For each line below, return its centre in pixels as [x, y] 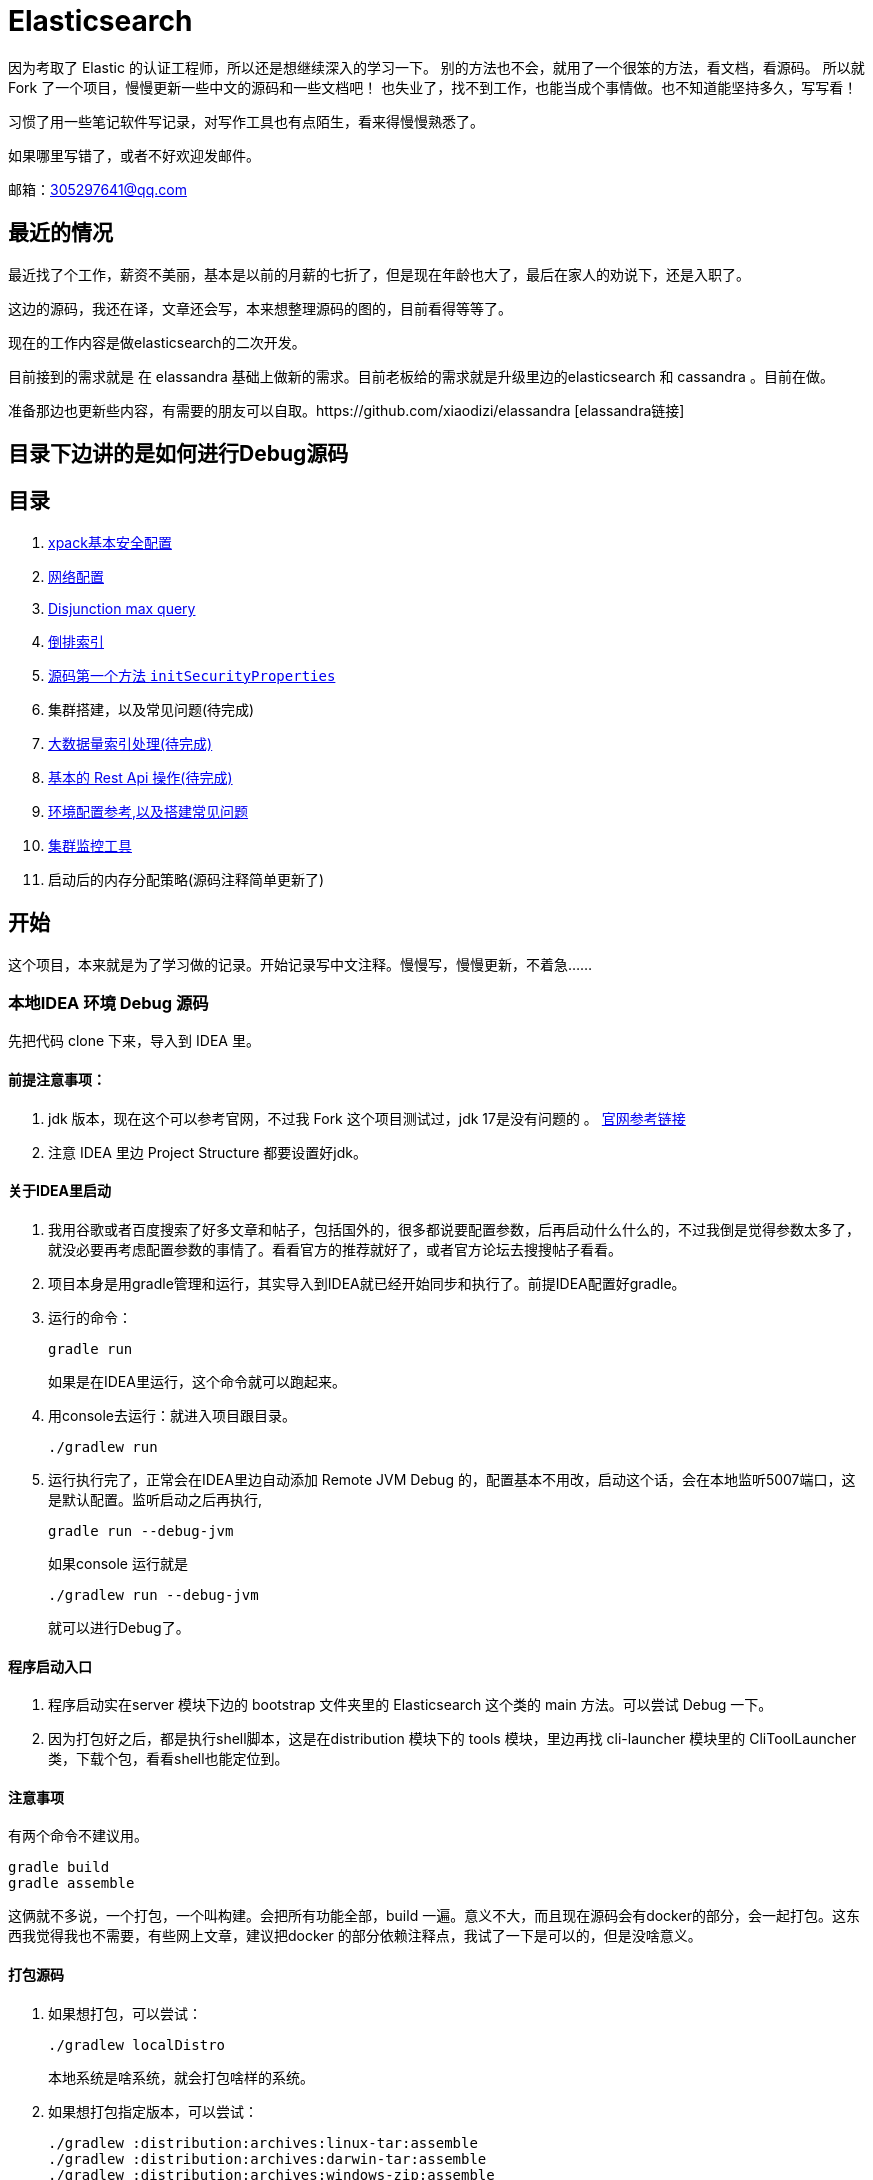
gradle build [59, 1867]
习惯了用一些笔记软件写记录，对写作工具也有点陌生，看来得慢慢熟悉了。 [246, 121]
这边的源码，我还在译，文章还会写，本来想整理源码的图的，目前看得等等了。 [260, 308]
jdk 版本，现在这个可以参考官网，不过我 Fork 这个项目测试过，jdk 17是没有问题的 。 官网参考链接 [367, 1118]
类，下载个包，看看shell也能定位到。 [168, 1759]
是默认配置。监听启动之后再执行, [155, 1499]
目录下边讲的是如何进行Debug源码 [178, 454]
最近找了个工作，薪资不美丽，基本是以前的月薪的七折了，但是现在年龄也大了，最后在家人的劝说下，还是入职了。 [379, 274]
